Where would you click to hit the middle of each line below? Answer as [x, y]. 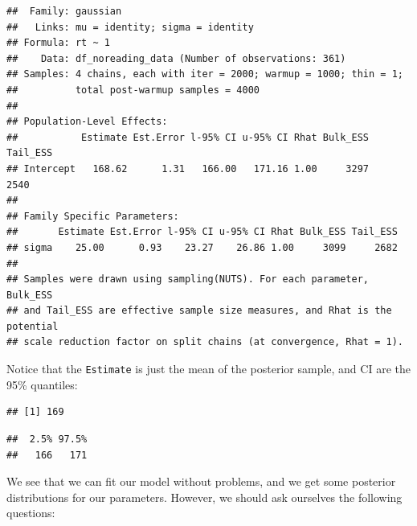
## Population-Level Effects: [87, 122]
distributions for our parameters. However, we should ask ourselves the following [204, 497]
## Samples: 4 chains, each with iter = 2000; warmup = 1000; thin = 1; [205, 74]
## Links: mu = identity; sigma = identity [130, 27]
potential [33, 326]
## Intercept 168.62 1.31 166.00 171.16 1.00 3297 [188, 168]
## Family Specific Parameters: [93, 216]
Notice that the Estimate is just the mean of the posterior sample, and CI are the [208, 369]
